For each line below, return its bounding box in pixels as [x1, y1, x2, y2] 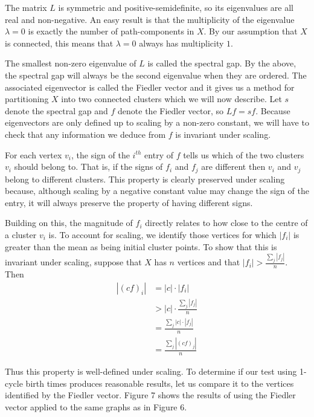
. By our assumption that [203, 25, 298, 37]
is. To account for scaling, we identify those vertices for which [48, 228, 277, 241]
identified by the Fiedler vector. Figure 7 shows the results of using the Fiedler [5, 389, 296, 401]
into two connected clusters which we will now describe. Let [61, 92, 282, 105]
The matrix [5, 1, 47, 13]
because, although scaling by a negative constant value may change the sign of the [5, 184, 309, 197]
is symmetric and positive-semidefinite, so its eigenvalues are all [58, 1, 293, 13]
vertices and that [177, 256, 240, 268]
